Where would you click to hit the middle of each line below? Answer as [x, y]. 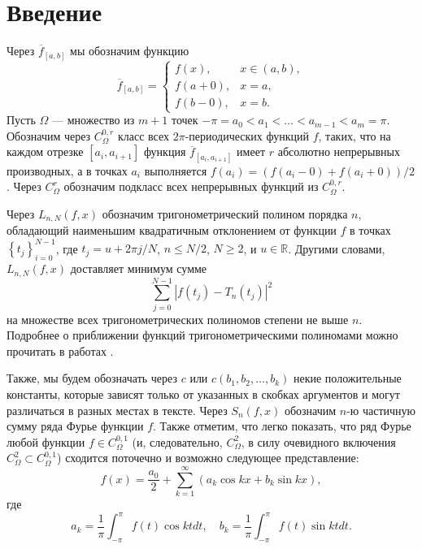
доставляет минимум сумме [139, 268]
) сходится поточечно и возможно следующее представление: [208, 458]
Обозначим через [49, 135]
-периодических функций [247, 135]
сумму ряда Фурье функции [75, 426]
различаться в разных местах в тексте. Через [117, 410]
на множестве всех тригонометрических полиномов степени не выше [178, 319]
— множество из [93, 120]
